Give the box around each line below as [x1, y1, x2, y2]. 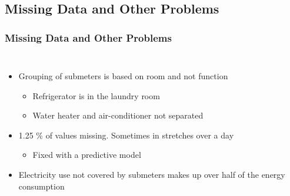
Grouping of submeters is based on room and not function [18, 70, 228, 82]
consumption [18, 180, 65, 192]
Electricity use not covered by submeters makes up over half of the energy [18, 168, 285, 180]
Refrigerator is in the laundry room [32, 89, 160, 102]
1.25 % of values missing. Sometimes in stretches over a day [18, 129, 234, 141]
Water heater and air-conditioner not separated [32, 109, 204, 121]
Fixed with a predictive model [32, 148, 141, 161]
